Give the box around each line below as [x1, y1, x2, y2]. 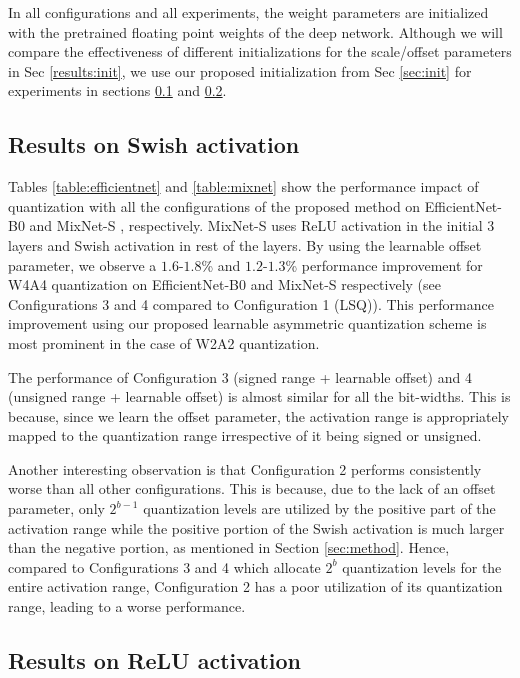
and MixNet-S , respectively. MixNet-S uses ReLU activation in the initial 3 [29, 215, 495, 236]
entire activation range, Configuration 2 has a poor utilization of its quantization [8, 576, 503, 597]
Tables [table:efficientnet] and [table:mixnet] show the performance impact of [8, 176, 479, 197]
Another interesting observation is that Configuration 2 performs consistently [8, 458, 482, 479]
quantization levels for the [342, 556, 502, 577]
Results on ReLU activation [8, 645, 301, 676]
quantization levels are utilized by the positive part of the [143, 498, 496, 519]
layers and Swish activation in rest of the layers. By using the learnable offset [8, 234, 482, 255]
